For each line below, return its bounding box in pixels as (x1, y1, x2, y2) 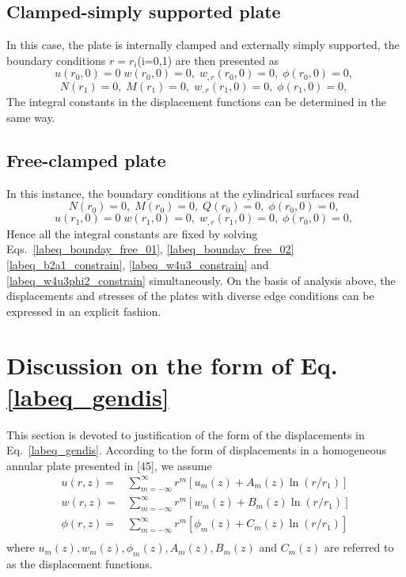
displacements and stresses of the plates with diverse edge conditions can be (6, 287, 374, 304)
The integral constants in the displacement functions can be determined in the (6, 93, 386, 110)
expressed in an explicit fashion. (6, 302, 161, 319)
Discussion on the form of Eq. (6, 349, 338, 382)
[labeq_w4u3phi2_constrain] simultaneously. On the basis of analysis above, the (6, 271, 396, 288)
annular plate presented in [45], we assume (6, 457, 212, 473)
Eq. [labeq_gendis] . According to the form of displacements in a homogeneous (6, 442, 387, 458)
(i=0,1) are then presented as (137, 51, 279, 68)
